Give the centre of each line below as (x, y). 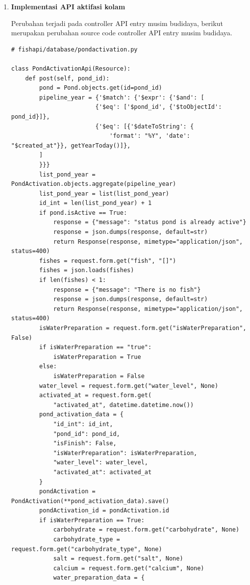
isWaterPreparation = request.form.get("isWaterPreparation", (143, 328)
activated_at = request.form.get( (96, 395)
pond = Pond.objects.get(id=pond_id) (101, 88)
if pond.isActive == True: (83, 213)
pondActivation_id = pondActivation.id (104, 511)
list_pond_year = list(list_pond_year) (104, 193)
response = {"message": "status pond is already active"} (150, 222)
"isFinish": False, (85, 444)
